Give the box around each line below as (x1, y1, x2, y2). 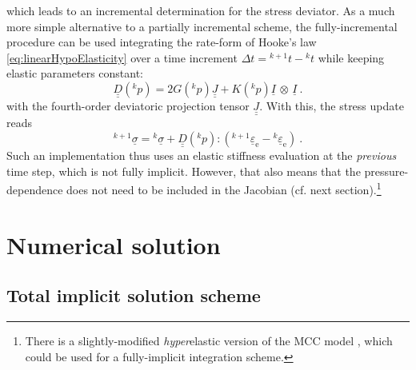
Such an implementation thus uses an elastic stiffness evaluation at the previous (6, 147, 397, 163)
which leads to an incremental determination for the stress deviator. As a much (6, 2, 395, 18)
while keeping (318, 49, 385, 66)
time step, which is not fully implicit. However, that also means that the (6, 162, 361, 179)
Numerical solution (6, 228, 221, 261)
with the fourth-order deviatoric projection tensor (6, 97, 250, 113)
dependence (6, 181, 63, 197)
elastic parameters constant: (6, 65, 144, 82)
